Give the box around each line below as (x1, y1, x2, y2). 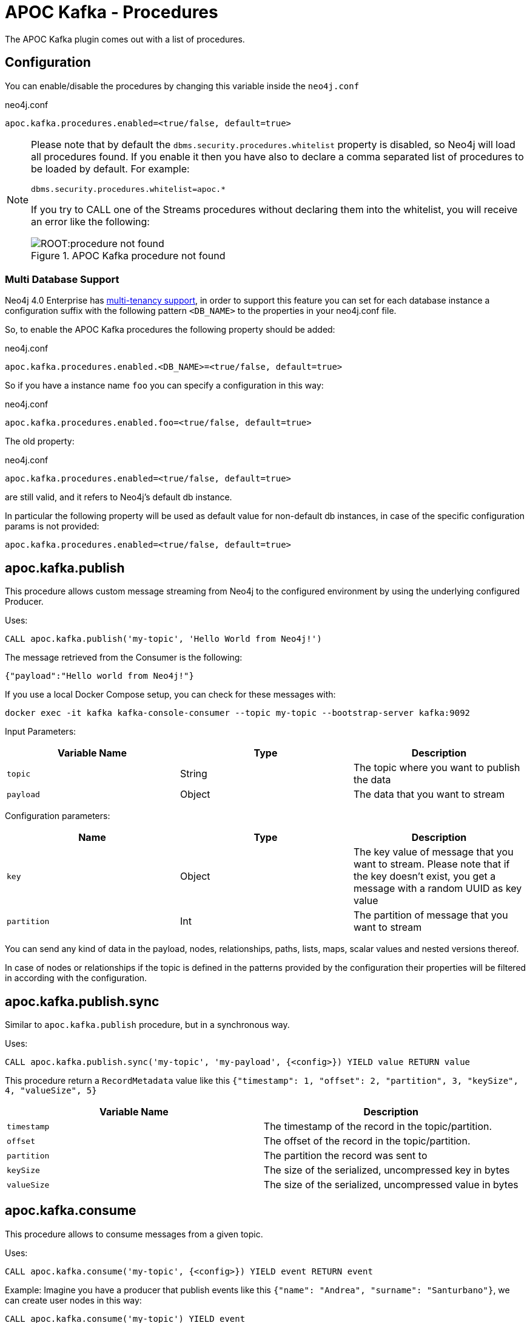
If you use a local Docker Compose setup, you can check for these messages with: (5, 689, 336, 700)
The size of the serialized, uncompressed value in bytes (263, 1178, 518, 1191)
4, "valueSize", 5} (5, 1086, 97, 1096)
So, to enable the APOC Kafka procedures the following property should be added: (5, 324, 335, 335)
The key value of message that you (353, 846, 514, 859)
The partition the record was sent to (263, 1149, 428, 1162)
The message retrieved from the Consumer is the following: (5, 652, 243, 663)
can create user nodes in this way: (5, 1294, 142, 1305)
